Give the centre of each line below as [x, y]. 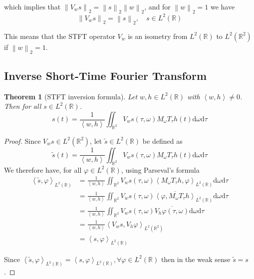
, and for [157, 6]
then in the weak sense [196, 259]
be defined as [162, 140]
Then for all [23, 106]
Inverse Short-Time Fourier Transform [106, 76]
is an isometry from [158, 36]
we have [223, 6]
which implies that [32, 6]
